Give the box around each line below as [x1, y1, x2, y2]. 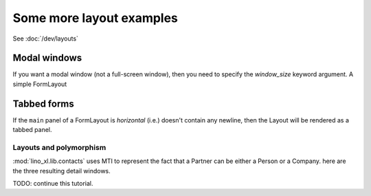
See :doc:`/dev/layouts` [12, 34, 79, 43]
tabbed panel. [12, 126, 52, 134]
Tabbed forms [12, 98, 75, 109]
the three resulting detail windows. [12, 166, 111, 175]
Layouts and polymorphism [12, 142, 106, 152]
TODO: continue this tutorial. [12, 179, 93, 188]
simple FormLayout [12, 80, 67, 88]
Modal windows [12, 52, 82, 64]
